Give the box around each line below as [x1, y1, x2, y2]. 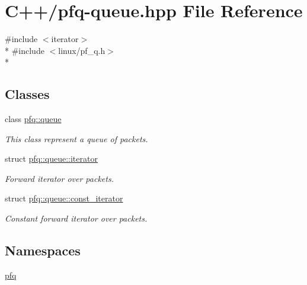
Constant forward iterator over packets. [5, 212, 148, 225]
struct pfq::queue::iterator [5, 152, 98, 165]
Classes [5, 85, 50, 103]
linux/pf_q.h [58, 44, 105, 56]
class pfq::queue [5, 113, 62, 125]
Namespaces [5, 241, 81, 260]
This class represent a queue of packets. [5, 132, 148, 145]
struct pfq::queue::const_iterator [5, 192, 123, 204]
